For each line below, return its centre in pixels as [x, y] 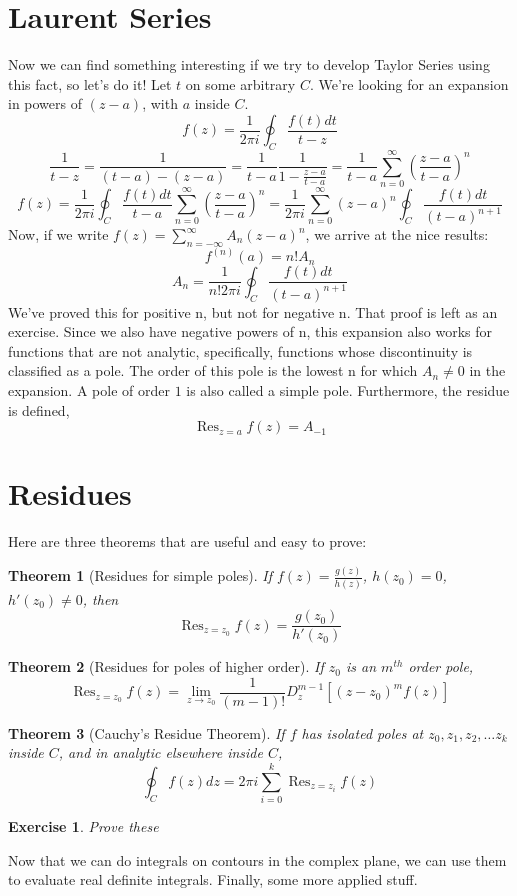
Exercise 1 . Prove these [83, 826]
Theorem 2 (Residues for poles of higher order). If [166, 666]
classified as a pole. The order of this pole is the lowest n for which [213, 370]
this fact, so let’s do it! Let [90, 83]
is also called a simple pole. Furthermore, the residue [348, 390]
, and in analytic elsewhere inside [160, 752]
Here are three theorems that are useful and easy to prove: [187, 541]
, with [160, 103]
